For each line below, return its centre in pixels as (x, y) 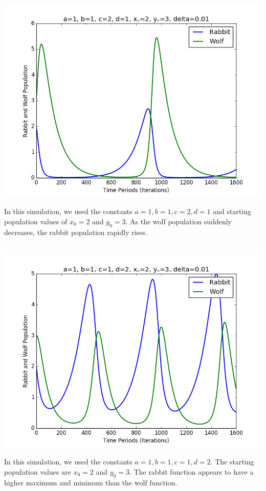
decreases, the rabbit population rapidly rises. (76, 232)
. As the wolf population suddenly (179, 221)
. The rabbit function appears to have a (191, 471)
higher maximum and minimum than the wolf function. (91, 482)
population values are (38, 471)
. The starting (232, 462)
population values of (36, 221)
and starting (232, 211)
